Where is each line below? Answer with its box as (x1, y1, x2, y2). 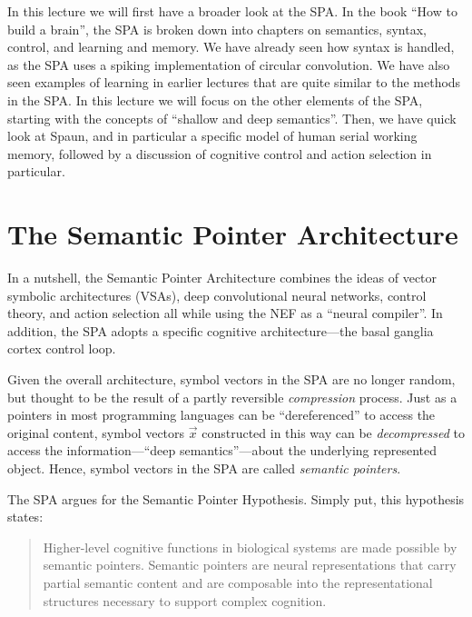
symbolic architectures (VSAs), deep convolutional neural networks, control (7, 285, 427, 304)
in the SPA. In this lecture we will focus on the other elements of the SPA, (7, 90, 423, 109)
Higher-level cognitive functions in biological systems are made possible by (43, 537, 457, 556)
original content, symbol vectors (7, 423, 185, 442)
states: (7, 507, 44, 526)
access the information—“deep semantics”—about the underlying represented (7, 441, 438, 460)
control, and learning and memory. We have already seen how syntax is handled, (7, 37, 455, 56)
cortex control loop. (7, 339, 116, 358)
